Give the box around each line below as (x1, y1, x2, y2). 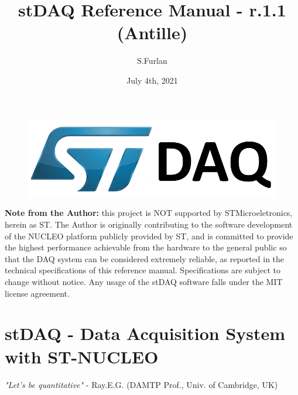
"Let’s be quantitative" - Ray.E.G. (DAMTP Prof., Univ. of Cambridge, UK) (5, 378, 278, 390)
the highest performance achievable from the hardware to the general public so (5, 241, 287, 253)
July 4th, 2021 (126, 74, 178, 86)
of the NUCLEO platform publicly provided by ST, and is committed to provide (5, 229, 293, 242)
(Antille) (117, 20, 188, 44)
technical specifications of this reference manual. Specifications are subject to (5, 264, 281, 276)
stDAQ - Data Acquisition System (5, 321, 286, 345)
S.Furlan (137, 54, 167, 67)
